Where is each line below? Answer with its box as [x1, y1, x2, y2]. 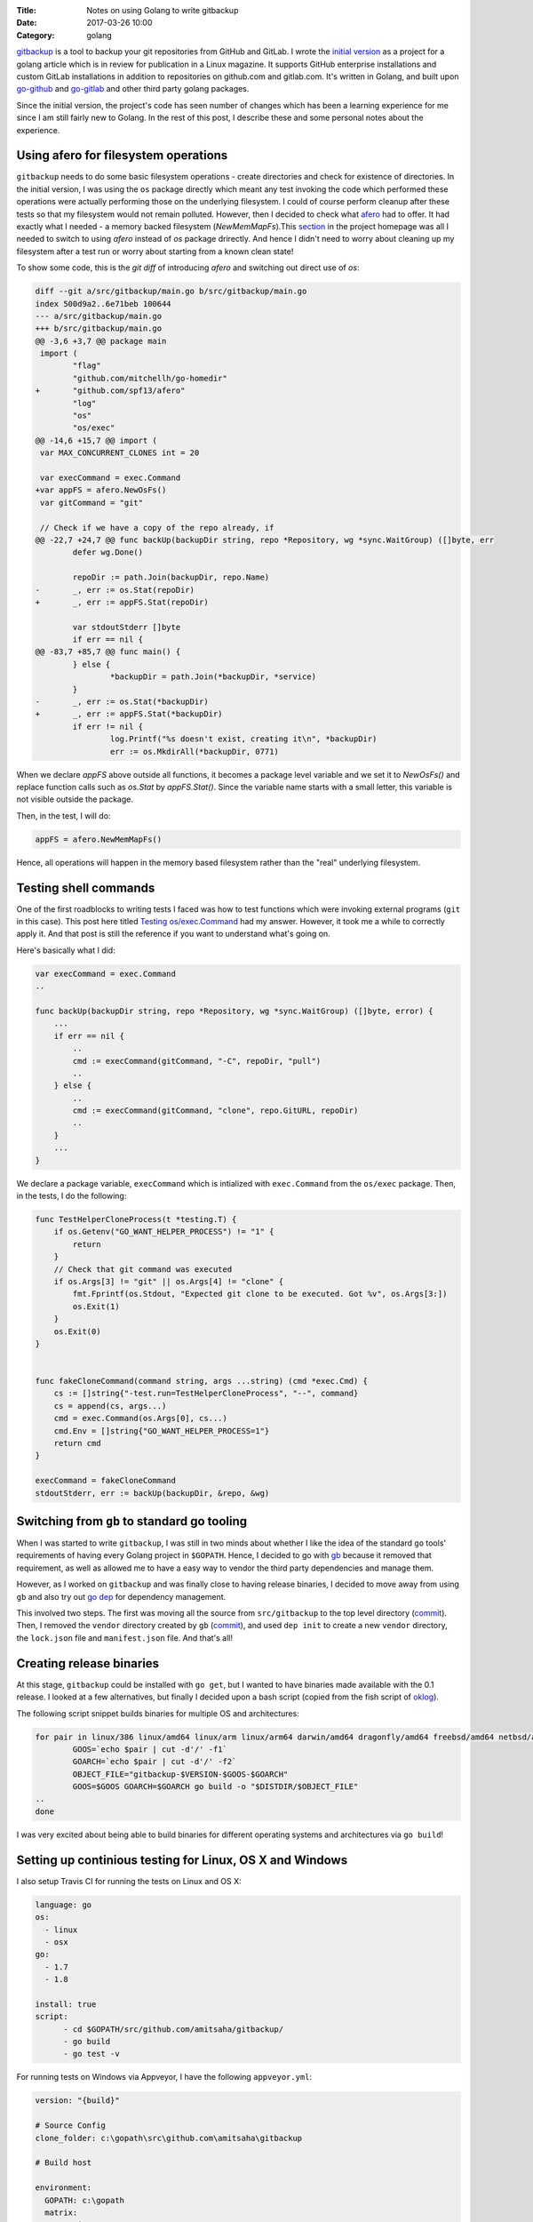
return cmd [53, 1438, 101, 1449]
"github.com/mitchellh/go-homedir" [72, 373, 228, 383]
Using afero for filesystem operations [16, 148, 228, 164]
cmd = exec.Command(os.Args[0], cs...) [53, 1413, 228, 1424]
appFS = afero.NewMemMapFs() [35, 834, 163, 844]
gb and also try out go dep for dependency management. [16, 1591, 227, 1602]
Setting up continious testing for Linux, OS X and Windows [16, 1852, 348, 1867]
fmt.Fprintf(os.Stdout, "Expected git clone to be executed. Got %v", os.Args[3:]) [72, 1289, 448, 1299]
